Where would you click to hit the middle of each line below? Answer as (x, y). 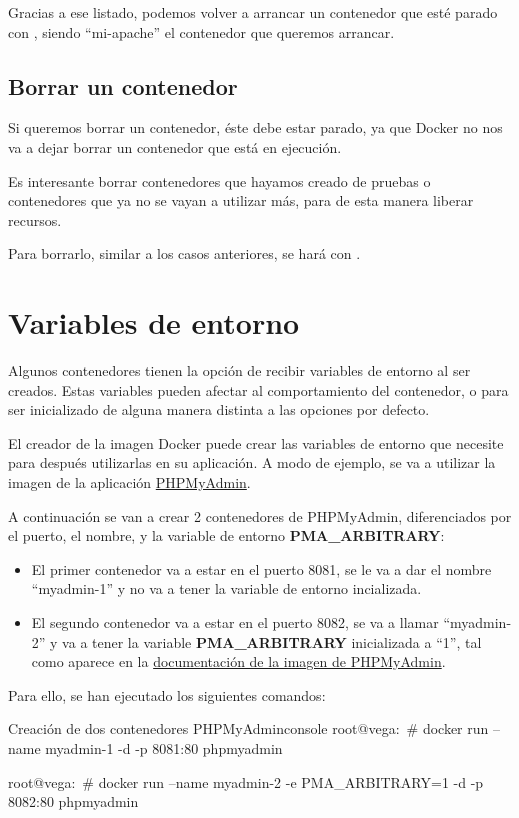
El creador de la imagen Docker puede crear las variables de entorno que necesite (256, 442)
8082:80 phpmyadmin (73, 801)
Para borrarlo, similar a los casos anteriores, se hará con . (184, 253)
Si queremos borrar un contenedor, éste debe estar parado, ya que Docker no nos (255, 127)
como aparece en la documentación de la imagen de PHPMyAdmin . (238, 661)
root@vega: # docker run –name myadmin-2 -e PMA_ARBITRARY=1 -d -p (246, 781)
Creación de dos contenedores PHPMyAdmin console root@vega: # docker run (248, 728)
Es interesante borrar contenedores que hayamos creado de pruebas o (219, 180)
